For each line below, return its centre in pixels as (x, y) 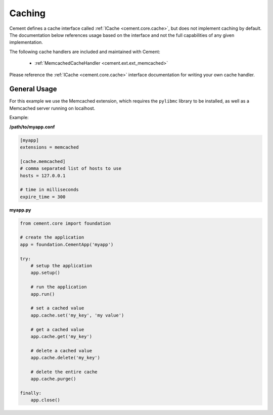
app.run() (43, 294)
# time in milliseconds (50, 190)
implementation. (26, 42)
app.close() (45, 400)
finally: (31, 393)
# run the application (59, 287)
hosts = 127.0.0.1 (43, 175)
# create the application (52, 237)
